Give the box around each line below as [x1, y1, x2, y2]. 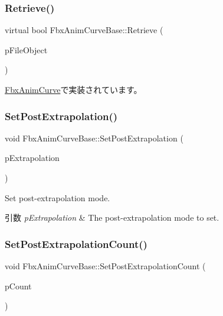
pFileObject [5, 43, 48, 56]
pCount [5, 279, 32, 292]
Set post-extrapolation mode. [5, 191, 110, 204]
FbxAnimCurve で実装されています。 [5, 83, 142, 95]
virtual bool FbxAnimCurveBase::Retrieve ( [5, 24, 163, 36]
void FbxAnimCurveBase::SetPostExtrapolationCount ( [5, 260, 206, 272]
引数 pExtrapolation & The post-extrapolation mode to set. [5, 211, 219, 224]
